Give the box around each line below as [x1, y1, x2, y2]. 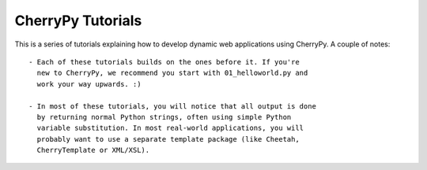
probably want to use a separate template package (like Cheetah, [36, 135, 300, 143]
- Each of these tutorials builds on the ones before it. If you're [28, 57, 300, 66]
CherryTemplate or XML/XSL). [36, 146, 150, 155]
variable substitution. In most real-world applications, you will [36, 124, 304, 133]
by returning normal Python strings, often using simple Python [36, 113, 292, 121]
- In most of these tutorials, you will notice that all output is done [28, 102, 316, 110]
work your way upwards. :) [36, 79, 142, 88]
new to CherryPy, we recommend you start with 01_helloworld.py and [36, 68, 308, 78]
